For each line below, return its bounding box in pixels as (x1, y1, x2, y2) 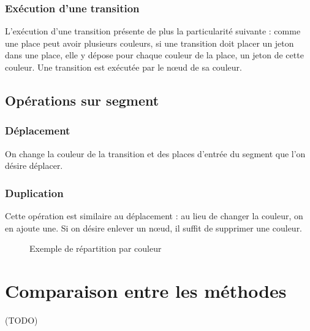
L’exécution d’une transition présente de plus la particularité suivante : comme (5, 25, 301, 37)
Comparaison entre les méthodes (5, 278, 287, 303)
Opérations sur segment (5, 90, 159, 109)
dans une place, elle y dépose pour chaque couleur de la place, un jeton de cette (5, 49, 304, 61)
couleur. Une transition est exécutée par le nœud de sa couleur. (5, 61, 242, 73)
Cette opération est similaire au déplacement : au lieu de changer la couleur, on (5, 209, 303, 222)
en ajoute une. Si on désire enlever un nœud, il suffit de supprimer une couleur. (5, 221, 303, 234)
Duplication (5, 185, 64, 200)
